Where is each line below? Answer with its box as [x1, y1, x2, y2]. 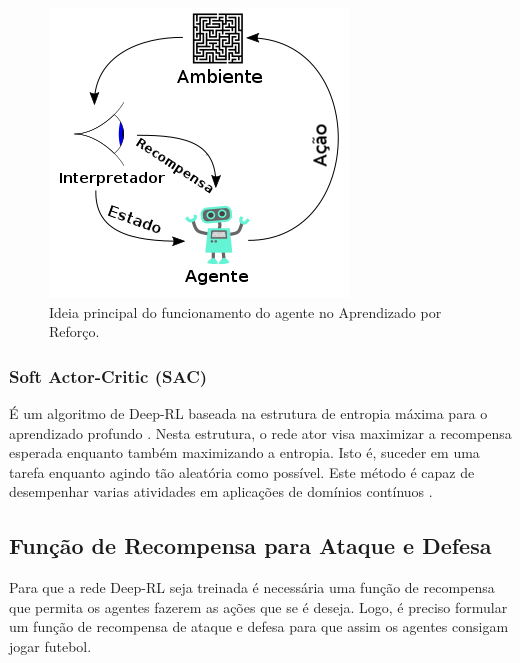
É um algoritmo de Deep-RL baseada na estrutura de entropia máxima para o [9, 403, 488, 423]
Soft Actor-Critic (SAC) [9, 363, 208, 388]
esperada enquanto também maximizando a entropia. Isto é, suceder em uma [9, 442, 480, 463]
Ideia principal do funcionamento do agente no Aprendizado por [49, 301, 442, 322]
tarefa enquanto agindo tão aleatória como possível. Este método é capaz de [9, 461, 475, 482]
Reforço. [49, 321, 100, 342]
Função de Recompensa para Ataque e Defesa [9, 530, 492, 561]
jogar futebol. [9, 635, 92, 656]
